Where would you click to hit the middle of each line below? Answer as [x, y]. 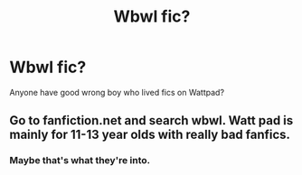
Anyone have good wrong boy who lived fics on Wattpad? [117, 92]
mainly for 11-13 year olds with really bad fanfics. [150, 135]
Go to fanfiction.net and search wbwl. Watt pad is [151, 120]
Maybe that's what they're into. [80, 161]
